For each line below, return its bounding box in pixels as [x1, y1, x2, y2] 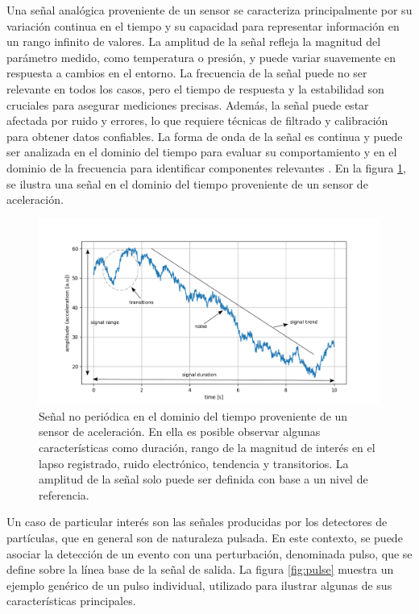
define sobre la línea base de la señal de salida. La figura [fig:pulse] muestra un [6, 561, 394, 578]
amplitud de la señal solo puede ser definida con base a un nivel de [39, 471, 368, 487]
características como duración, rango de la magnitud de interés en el [39, 438, 375, 455]
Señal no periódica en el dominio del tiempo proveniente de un [39, 407, 348, 424]
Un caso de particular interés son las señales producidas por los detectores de [6, 513, 388, 530]
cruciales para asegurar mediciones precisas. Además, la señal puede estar [6, 96, 369, 113]
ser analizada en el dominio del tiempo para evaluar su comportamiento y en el [6, 143, 397, 160]
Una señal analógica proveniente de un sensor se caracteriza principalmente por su [6, 2, 413, 18]
